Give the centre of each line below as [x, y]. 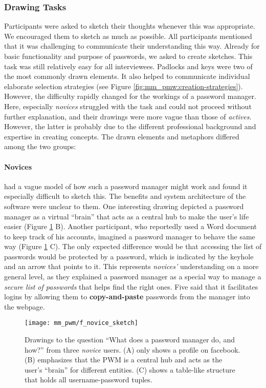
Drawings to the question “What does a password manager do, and [130, 340]
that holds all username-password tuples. [88, 380]
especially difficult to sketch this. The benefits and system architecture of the [125, 196]
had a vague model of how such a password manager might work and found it [126, 186]
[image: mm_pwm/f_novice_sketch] [81, 323]
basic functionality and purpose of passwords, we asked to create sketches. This [128, 56]
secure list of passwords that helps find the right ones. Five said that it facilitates [131, 286]
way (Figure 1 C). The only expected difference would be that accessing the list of [133, 246]
